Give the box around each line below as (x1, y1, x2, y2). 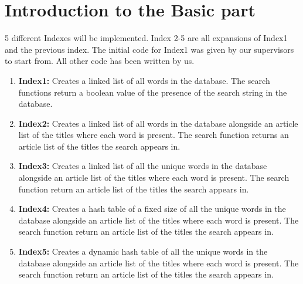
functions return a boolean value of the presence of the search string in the (18, 86, 287, 98)
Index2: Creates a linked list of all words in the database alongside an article (18, 117, 298, 129)
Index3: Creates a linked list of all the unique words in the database (18, 160, 267, 172)
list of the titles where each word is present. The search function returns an (18, 129, 289, 141)
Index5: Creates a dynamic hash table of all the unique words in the (18, 245, 268, 258)
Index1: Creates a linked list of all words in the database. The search (18, 74, 270, 86)
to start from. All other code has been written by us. (5, 55, 195, 67)
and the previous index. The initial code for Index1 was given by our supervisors (5, 43, 294, 55)
